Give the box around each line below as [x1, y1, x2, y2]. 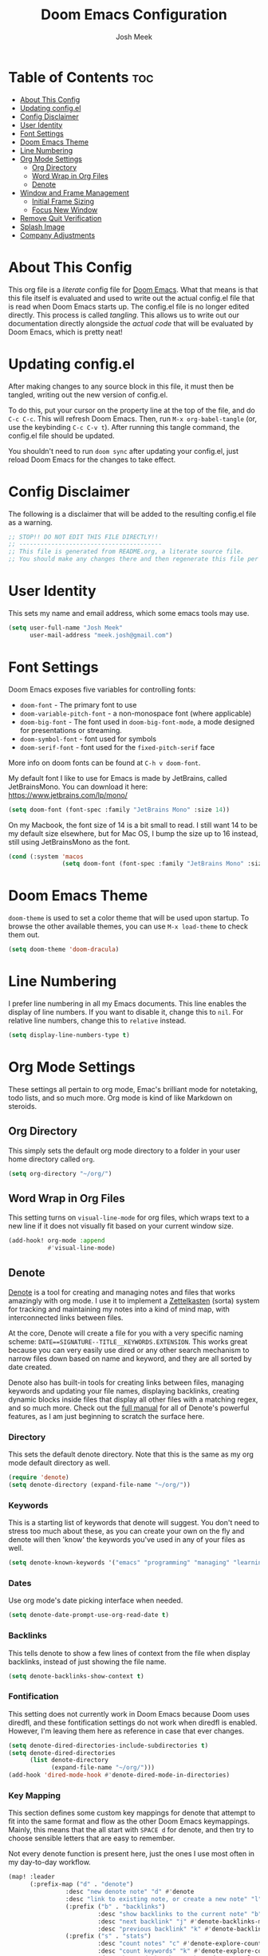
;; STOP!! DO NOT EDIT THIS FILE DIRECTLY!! [8, 533, 159, 541]
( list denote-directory [29, 1757, 109, 1765]
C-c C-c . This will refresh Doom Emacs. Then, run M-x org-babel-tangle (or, [8, 413, 258, 424]
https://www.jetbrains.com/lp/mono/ [8, 790, 128, 799]
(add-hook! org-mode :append [8, 1236, 105, 1245]
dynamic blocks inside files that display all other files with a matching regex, [8, 1394, 258, 1404]
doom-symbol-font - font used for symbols [19, 734, 157, 743]
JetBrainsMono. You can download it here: [8, 782, 148, 791]
